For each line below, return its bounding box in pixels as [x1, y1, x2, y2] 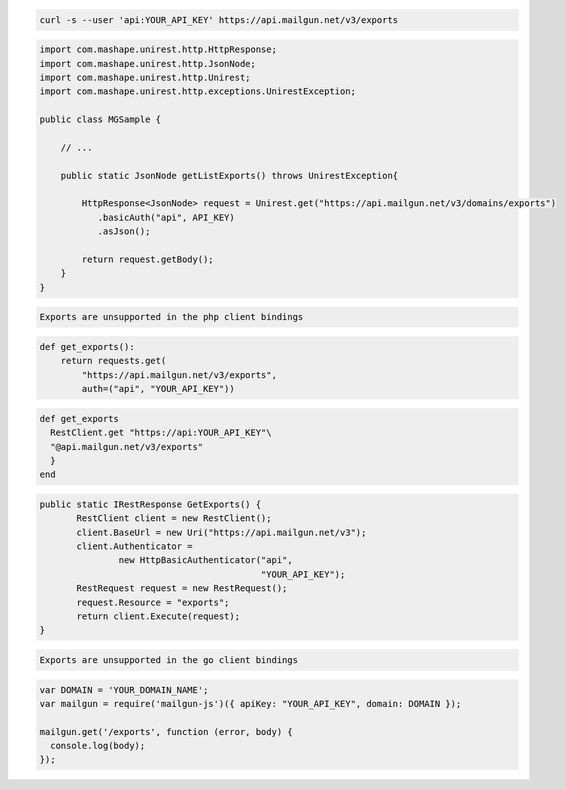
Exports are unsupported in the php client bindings [39, 311, 304, 323]
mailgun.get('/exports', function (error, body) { [39, 726, 294, 737]
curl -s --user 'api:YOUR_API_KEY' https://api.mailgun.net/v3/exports [39, 14, 399, 25]
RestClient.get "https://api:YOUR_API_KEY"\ [50, 427, 272, 439]
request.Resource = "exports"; [76, 596, 230, 608]
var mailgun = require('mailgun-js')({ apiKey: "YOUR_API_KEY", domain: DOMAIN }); [39, 698, 462, 709]
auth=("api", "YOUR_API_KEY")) [81, 383, 235, 395]
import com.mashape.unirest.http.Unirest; [39, 71, 251, 83]
